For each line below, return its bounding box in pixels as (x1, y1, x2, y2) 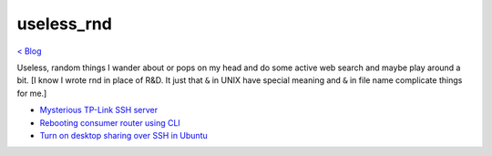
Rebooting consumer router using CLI (39, 117, 181, 128)
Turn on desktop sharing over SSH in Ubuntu (39, 130, 209, 140)
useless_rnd (16, 14, 113, 34)
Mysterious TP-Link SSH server (39, 105, 159, 116)
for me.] (16, 88, 47, 99)
